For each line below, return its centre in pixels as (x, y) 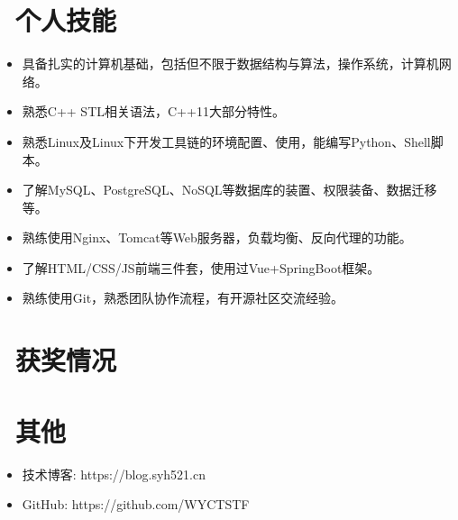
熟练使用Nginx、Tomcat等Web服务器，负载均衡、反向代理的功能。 (217, 237)
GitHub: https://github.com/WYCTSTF (136, 504)
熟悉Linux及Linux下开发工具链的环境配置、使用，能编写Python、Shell (226, 141)
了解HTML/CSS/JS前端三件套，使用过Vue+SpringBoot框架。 (201, 267)
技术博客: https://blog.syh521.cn (114, 474)
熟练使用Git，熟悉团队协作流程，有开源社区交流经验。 (183, 298)
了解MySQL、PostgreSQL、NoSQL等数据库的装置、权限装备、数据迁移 (229, 190)
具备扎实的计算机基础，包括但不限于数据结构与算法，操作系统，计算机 (230, 64)
